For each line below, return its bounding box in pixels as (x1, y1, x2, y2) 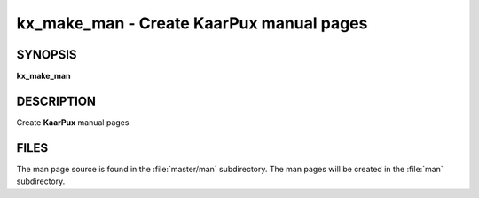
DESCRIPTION (16, 93, 97, 108)
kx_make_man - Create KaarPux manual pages (16, 13, 368, 33)
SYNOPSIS (16, 47, 77, 62)
